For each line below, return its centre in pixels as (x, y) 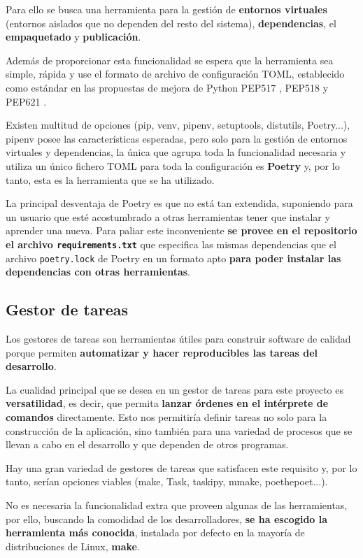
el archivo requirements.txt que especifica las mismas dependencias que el (171, 244)
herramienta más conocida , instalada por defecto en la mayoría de (155, 532)
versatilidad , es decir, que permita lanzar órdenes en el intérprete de (167, 403)
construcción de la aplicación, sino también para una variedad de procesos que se (179, 430)
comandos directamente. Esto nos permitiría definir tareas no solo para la (166, 416)
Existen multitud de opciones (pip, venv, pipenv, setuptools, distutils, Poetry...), (178, 125)
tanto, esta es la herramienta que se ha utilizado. (110, 179)
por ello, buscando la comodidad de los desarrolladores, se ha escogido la (167, 518)
